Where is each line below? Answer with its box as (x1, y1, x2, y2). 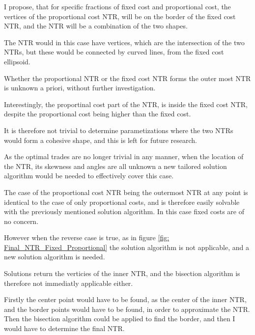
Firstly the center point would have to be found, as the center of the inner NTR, (4, 294, 247, 305)
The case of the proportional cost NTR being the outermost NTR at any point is (4, 187, 248, 197)
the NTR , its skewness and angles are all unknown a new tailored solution (4, 161, 227, 171)
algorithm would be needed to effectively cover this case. (4, 170, 174, 181)
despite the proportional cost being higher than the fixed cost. (4, 109, 191, 119)
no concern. (4, 216, 39, 226)
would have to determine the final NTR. (4, 323, 125, 334)
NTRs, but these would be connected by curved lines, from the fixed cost (4, 47, 224, 57)
